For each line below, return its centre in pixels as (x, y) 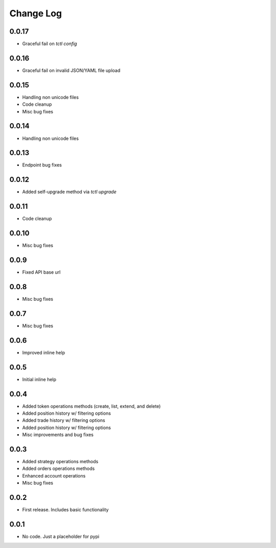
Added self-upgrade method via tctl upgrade (70, 192)
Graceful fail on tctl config (50, 44)
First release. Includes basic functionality (65, 510)
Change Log (36, 13)
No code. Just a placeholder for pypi (61, 537)
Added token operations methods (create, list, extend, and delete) (91, 406)
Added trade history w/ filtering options (64, 420)
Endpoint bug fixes (42, 165)
